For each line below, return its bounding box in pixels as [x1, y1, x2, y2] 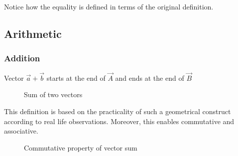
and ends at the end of [115, 72, 184, 83]
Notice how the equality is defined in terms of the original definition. [4, 1, 214, 11]
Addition [4, 52, 40, 64]
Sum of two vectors [24, 89, 83, 100]
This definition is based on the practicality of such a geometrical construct [4, 106, 231, 116]
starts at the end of [46, 72, 106, 83]
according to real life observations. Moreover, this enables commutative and [4, 116, 235, 126]
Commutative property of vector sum [24, 142, 137, 153]
